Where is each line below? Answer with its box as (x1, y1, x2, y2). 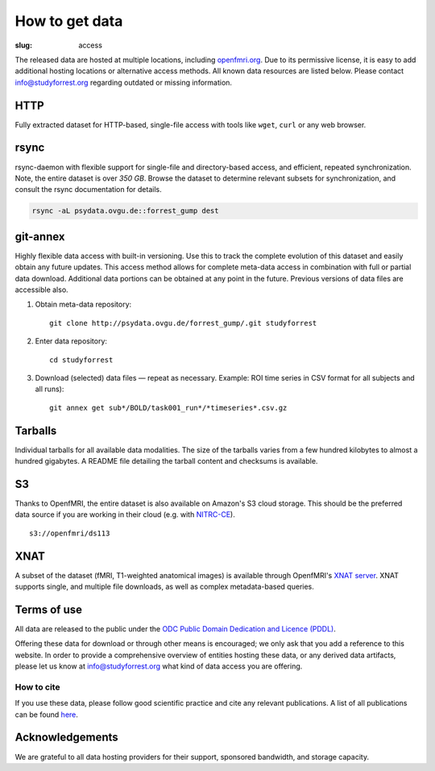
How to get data (14, 12, 123, 30)
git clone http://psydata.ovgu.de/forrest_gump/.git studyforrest (49, 319, 317, 327)
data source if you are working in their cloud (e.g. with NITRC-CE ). (14, 510, 235, 519)
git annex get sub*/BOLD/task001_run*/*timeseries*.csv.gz (49, 403, 288, 412)
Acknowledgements (14, 731, 118, 744)
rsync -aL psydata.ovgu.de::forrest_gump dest (31, 206, 219, 215)
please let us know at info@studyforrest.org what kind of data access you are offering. (14, 661, 303, 671)
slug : (14, 40, 32, 50)
